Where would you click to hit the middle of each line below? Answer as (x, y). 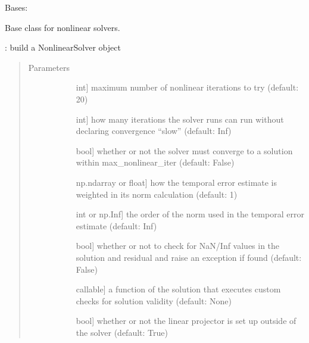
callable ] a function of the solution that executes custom (178, 289)
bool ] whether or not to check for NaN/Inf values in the (178, 246)
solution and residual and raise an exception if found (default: (189, 257)
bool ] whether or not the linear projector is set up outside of (186, 321)
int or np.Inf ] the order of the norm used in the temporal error (190, 214)
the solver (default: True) (122, 332)
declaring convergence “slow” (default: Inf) (154, 131)
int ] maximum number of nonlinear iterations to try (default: (187, 87)
